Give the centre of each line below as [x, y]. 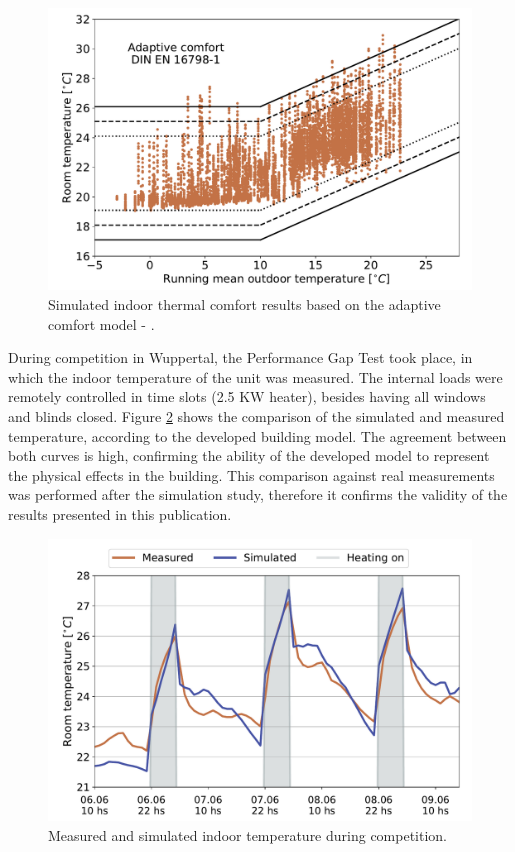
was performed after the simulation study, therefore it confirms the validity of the [258, 494]
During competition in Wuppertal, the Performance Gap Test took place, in [240, 357]
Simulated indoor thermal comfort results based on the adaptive [244, 303]
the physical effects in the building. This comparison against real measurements [251, 474]
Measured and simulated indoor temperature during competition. [248, 834]
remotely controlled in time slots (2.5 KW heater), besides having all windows [247, 396]
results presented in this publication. [120, 513]
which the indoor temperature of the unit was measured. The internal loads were [255, 376]
